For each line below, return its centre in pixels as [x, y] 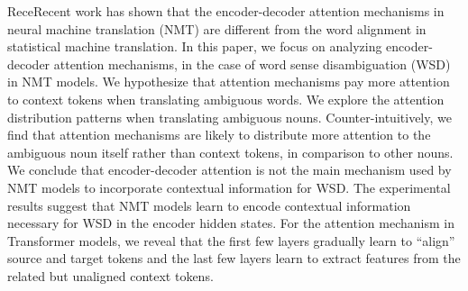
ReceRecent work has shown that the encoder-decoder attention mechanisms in [226, 11]
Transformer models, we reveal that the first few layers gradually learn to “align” [231, 240]
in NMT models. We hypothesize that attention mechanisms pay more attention [229, 82]
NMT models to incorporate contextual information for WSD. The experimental [229, 187]
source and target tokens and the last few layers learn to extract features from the [234, 258]
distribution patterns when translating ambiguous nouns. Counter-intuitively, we [229, 117]
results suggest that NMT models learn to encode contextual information [209, 205]
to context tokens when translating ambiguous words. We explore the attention [226, 99]
